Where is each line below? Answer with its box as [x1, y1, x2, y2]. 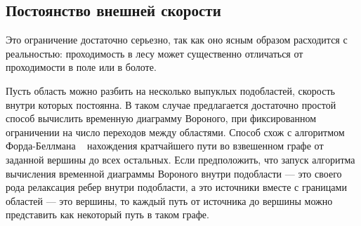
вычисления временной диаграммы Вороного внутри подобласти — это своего [6, 166, 342, 180]
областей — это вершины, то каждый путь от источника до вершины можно [6, 193, 333, 208]
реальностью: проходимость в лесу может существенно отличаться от [6, 46, 303, 60]
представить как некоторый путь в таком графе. [6, 207, 209, 222]
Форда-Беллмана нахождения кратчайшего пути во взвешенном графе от [6, 138, 324, 153]
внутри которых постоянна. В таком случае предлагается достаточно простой [6, 97, 336, 112]
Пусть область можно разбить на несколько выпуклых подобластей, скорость [6, 83, 335, 98]
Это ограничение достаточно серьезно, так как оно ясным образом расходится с [6, 32, 348, 47]
